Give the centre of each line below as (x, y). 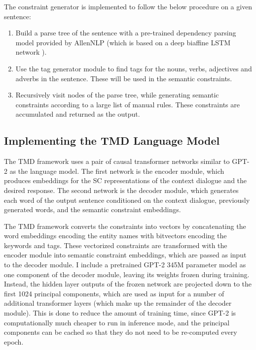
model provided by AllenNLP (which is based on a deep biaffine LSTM (123, 42)
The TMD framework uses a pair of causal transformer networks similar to (117, 161)
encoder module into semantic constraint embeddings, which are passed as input (125, 255)
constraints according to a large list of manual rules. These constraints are (128, 104)
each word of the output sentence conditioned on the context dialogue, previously (127, 200)
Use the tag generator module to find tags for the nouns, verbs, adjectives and (134, 68)
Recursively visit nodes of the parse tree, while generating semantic (117, 95)
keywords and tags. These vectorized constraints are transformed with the (116, 245)
